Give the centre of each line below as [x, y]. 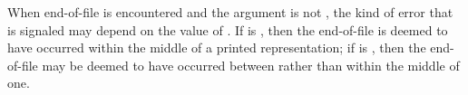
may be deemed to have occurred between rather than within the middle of [251, 65]
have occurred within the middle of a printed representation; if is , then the [217, 47]
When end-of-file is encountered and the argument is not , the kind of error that [230, 12]
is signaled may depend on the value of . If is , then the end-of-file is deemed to [228, 29]
